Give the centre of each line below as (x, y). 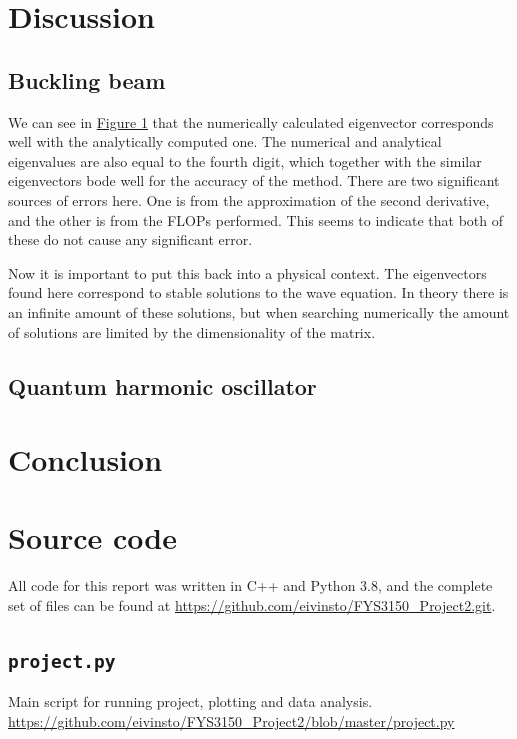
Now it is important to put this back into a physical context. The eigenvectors (247, 272)
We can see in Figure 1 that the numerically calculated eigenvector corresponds (251, 121)
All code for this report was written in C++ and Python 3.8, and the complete (250, 585)
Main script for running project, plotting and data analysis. (190, 701)
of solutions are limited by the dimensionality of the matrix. (192, 331)
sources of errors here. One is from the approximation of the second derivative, (249, 199)
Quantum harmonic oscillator (162, 385)
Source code (92, 537)
